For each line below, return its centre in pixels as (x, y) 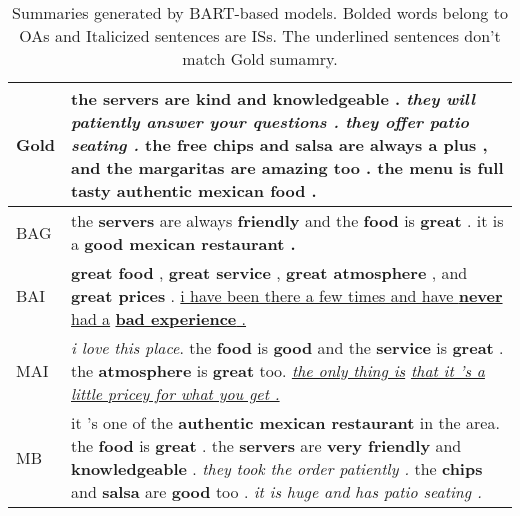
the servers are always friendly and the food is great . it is (287, 220)
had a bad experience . (159, 318)
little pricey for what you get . (175, 393)
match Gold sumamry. (260, 58)
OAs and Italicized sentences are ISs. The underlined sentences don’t (260, 35)
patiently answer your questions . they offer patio (270, 121)
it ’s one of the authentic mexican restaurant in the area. (285, 422)
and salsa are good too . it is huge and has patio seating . (276, 491)
